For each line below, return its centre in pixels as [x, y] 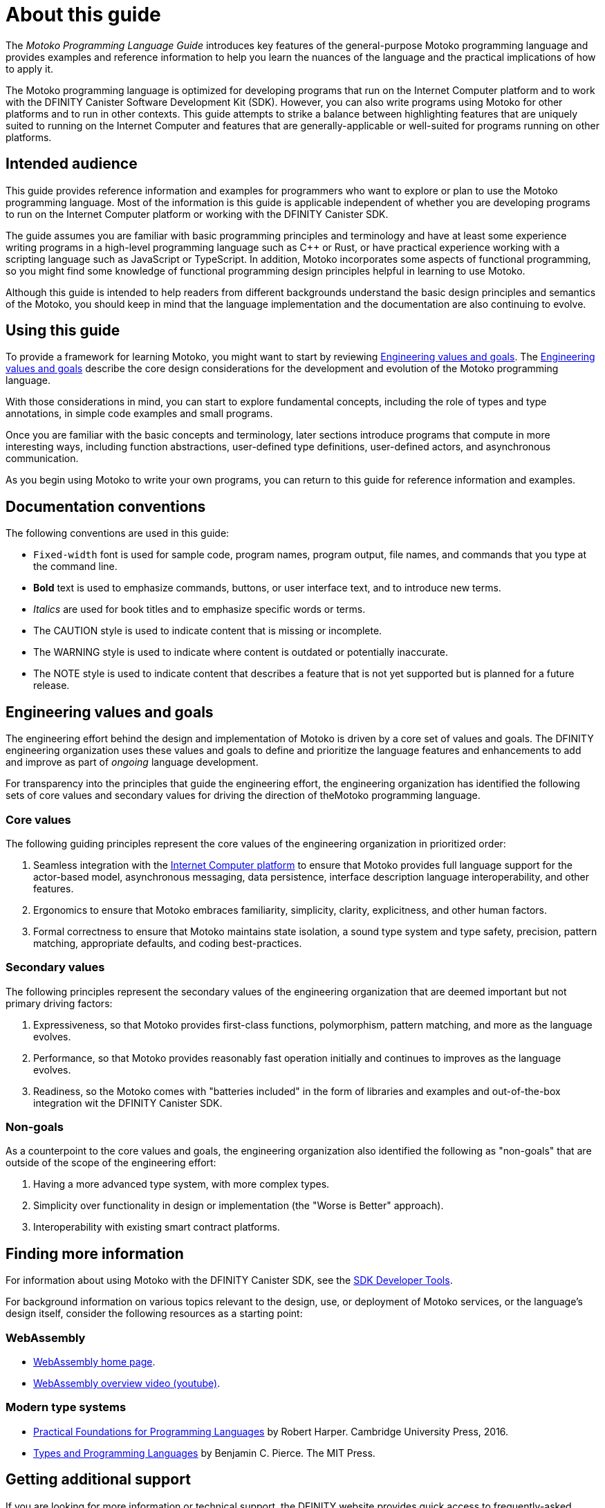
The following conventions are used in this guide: [118, 533]
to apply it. [30, 68]
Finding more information [95, 1253]
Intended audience [72, 164]
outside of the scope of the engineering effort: [111, 1163]
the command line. [75, 567]
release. [52, 686]
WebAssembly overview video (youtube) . [127, 1383]
